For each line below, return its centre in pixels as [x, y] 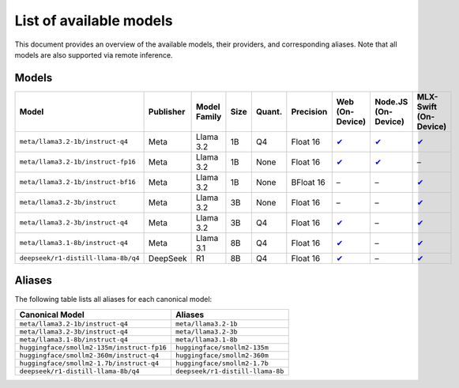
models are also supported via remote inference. [94, 55]
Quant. [269, 111]
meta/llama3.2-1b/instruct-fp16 [77, 162]
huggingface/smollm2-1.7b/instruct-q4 [89, 363]
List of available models [94, 21]
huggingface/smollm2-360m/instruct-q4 [89, 355]
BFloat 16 [308, 182]
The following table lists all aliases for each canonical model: [113, 299]
